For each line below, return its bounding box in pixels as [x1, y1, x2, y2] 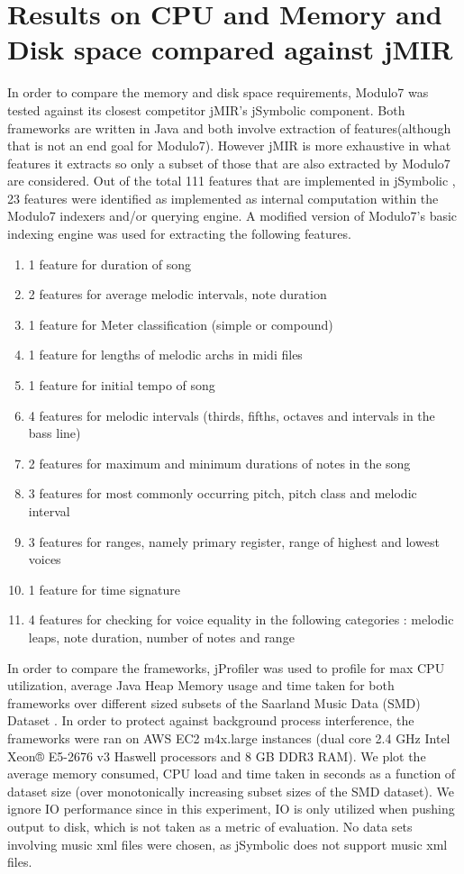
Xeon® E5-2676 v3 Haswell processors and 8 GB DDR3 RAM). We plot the [7, 746, 426, 765]
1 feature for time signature [28, 579, 180, 598]
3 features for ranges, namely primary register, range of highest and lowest [28, 532, 440, 551]
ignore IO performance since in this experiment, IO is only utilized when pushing [7, 799, 455, 818]
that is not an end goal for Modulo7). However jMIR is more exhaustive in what [7, 136, 451, 155]
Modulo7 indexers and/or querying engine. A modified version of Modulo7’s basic [7, 206, 458, 225]
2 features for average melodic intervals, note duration [28, 285, 327, 304]
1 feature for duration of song [28, 254, 192, 273]
